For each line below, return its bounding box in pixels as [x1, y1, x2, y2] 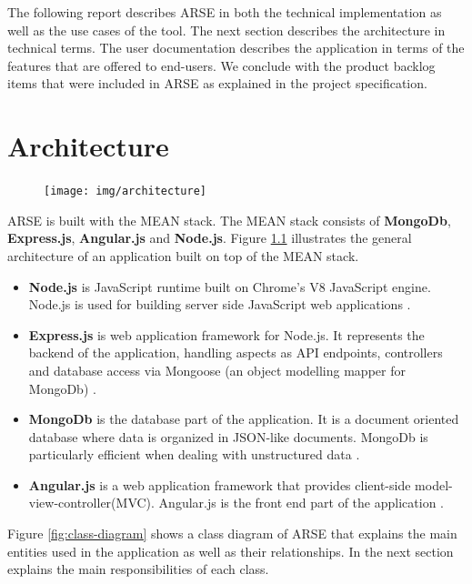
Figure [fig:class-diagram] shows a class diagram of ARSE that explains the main [7, 524, 457, 543]
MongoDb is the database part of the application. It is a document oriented [28, 409, 459, 428]
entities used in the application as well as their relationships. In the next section [7, 541, 454, 560]
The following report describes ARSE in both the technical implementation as [7, 3, 442, 21]
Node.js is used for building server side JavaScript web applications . [28, 295, 411, 314]
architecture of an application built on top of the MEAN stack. [7, 246, 359, 265]
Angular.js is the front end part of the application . [158, 493, 444, 512]
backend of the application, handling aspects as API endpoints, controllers [28, 343, 443, 362]
